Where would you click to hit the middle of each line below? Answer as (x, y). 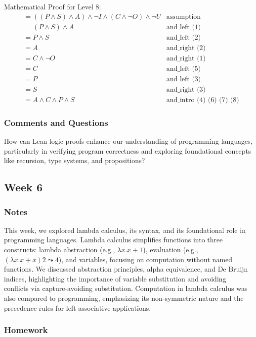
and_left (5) (184, 69)
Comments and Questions (56, 122)
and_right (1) (186, 58)
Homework (26, 330)
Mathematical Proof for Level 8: (53, 6)
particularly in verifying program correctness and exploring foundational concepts (128, 150)
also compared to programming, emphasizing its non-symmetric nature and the (124, 298)
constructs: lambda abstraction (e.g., (60, 250)
